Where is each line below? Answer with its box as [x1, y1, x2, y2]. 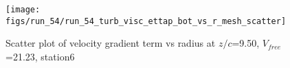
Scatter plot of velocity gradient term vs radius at [5, 36, 216, 50]
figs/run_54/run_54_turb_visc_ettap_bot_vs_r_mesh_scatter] [5, 16, 287, 26]
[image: [5, 5, 41, 14]
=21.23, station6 [5, 49, 75, 63]
